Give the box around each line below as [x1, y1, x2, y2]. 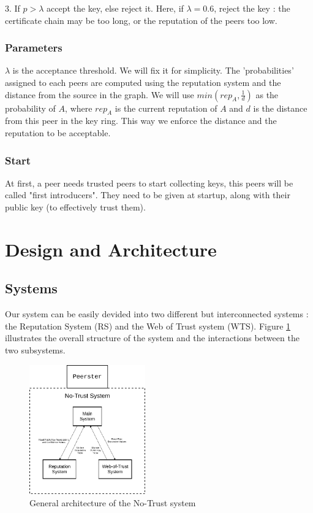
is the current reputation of [115, 101, 217, 114]
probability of [5, 101, 56, 114]
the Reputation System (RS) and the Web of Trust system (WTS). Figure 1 [5, 319, 291, 332]
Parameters [5, 40, 62, 55]
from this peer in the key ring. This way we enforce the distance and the [5, 114, 277, 127]
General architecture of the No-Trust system [29, 496, 196, 509]
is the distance [253, 101, 307, 114]
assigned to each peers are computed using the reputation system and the [5, 76, 281, 88]
